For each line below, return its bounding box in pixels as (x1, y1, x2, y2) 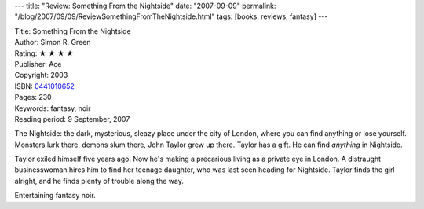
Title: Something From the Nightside (14, 26, 131, 35)
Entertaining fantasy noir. (14, 191, 96, 200)
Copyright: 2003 (14, 71, 68, 80)
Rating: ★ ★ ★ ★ (14, 48, 74, 58)
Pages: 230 (14, 93, 52, 102)
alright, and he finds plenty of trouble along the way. (14, 176, 184, 185)
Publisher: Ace (14, 59, 62, 68)
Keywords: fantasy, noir (14, 103, 91, 113)
